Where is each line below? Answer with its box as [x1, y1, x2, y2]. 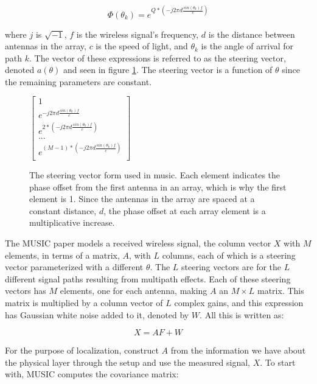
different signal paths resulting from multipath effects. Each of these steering [5, 272, 291, 285]
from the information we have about [170, 344, 306, 357]
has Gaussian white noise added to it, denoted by [5, 308, 189, 321]
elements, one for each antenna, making [60, 284, 207, 297]
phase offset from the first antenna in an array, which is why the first [29, 180, 287, 193]
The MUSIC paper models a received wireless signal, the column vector [5, 236, 271, 249]
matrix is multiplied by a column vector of [5, 296, 163, 309]
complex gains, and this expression [174, 296, 304, 309]
